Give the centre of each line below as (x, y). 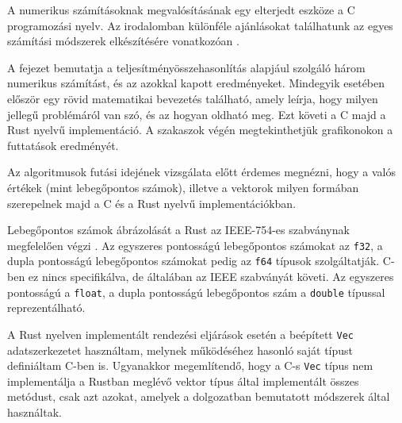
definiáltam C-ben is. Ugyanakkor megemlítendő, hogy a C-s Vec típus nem (190, 365)
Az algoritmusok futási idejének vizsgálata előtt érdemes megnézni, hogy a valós (202, 172)
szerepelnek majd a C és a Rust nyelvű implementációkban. (152, 203)
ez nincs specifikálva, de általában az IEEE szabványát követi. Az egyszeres (211, 277)
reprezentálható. (46, 308)
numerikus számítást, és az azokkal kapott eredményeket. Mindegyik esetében (196, 83)
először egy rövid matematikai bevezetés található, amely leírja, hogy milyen (193, 98)
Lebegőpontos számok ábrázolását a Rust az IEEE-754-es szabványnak (178, 230)
